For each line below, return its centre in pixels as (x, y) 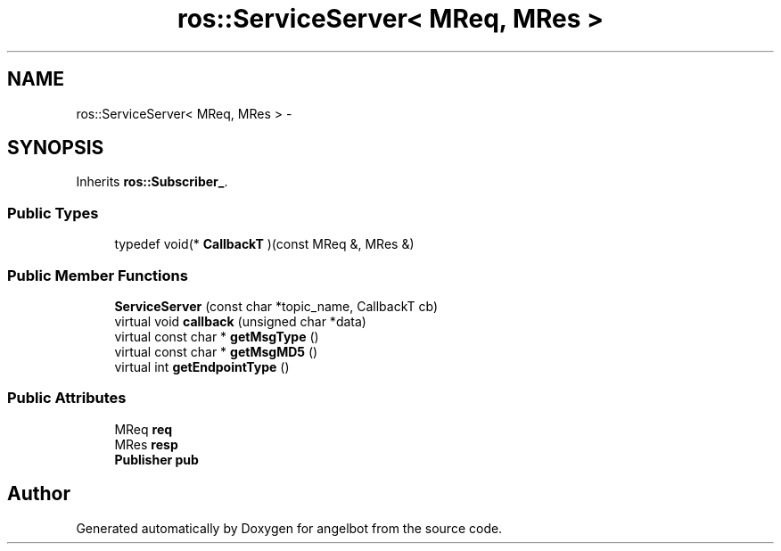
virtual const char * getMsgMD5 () (216, 351)
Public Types (53, 213)
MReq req (144, 429)
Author (39, 494)
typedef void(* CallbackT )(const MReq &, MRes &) (264, 244)
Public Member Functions (98, 275)
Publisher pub (156, 459)
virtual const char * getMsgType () (217, 336)
